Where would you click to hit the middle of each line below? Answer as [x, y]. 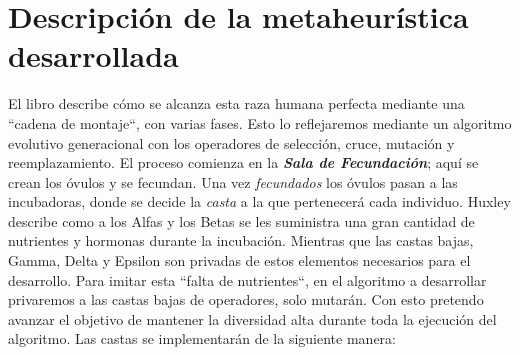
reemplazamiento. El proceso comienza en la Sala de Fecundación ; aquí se [243, 162]
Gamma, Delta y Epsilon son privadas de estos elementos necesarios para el [239, 260]
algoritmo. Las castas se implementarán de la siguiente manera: [202, 338]
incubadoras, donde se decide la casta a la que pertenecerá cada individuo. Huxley [259, 201]
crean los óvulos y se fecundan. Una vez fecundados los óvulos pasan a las [233, 181]
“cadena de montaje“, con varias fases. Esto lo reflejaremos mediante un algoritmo [260, 122]
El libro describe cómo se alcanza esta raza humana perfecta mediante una [236, 103]
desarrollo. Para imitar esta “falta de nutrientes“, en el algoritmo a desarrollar [247, 279]
